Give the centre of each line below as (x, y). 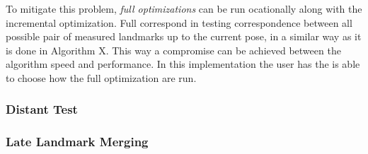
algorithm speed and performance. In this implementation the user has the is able (183, 64)
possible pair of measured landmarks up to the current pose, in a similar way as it (184, 36)
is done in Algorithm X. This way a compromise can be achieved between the (173, 50)
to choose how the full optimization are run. (101, 77)
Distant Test (42, 109)
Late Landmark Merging (77, 142)
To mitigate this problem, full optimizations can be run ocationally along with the (184, 8)
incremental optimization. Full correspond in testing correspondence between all (179, 22)
